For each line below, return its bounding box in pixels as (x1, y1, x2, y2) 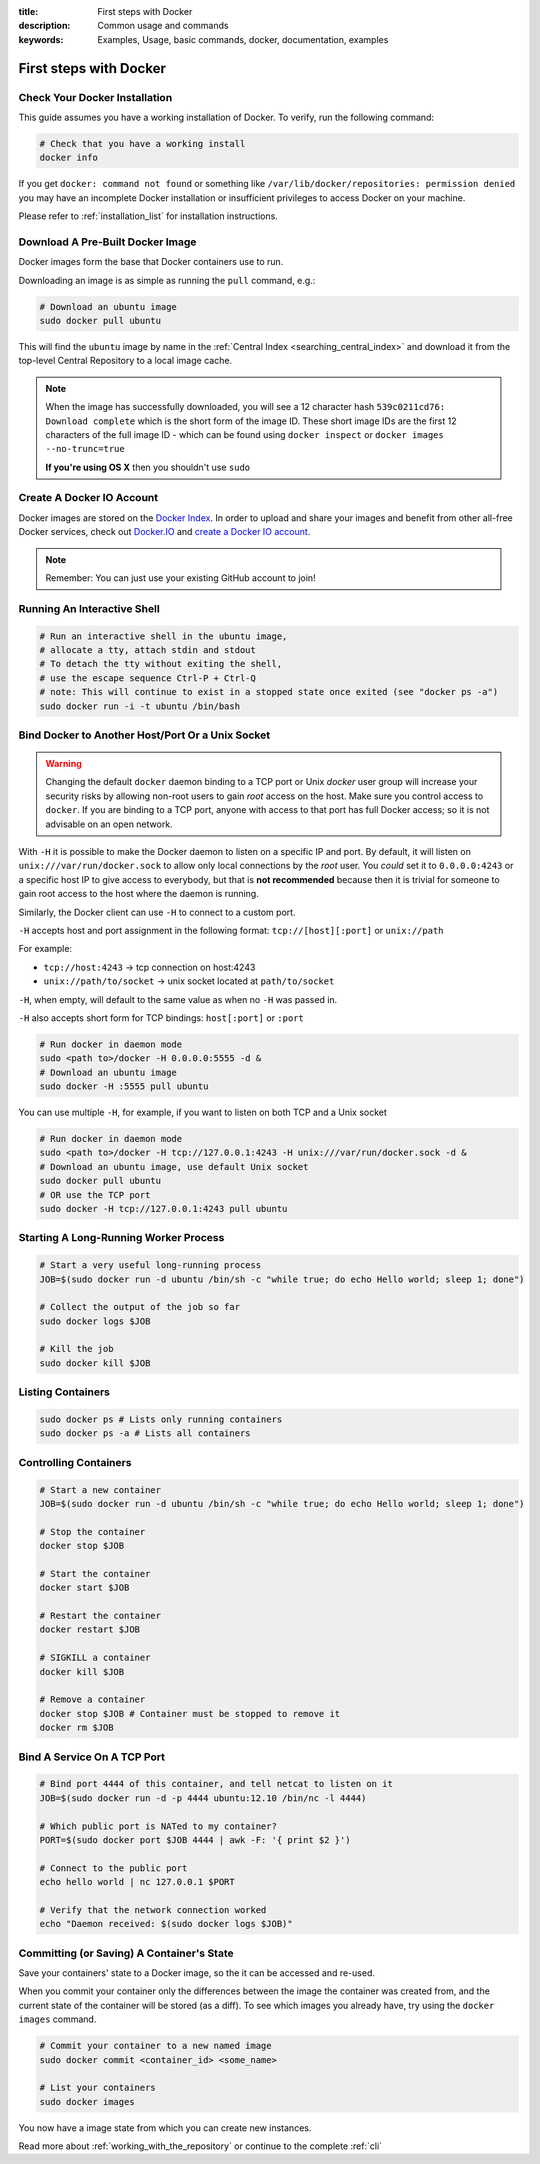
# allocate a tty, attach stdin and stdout (39, 644, 257, 655)
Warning (45, 758, 82, 770)
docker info (39, 152, 99, 164)
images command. (18, 2013, 97, 2025)
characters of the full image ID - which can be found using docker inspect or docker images (45, 428, 444, 440)
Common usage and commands (97, 20, 229, 32)
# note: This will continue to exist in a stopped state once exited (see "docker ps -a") (39, 686, 499, 698)
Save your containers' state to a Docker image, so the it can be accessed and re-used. (18, 1966, 375, 1979)
